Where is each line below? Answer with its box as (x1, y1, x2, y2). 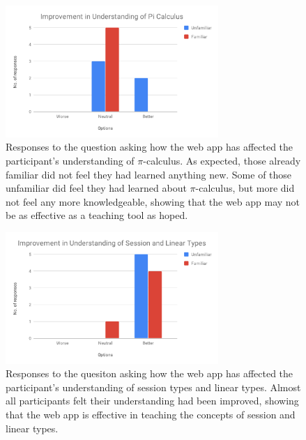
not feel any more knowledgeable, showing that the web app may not (6, 194, 300, 208)
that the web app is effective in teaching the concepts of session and (6, 407, 296, 422)
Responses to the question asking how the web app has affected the (6, 139, 293, 154)
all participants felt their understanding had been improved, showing (6, 393, 299, 408)
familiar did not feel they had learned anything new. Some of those (6, 167, 292, 181)
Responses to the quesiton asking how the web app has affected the (6, 366, 293, 381)
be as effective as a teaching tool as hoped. (6, 208, 188, 222)
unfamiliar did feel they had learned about (6, 181, 187, 195)
